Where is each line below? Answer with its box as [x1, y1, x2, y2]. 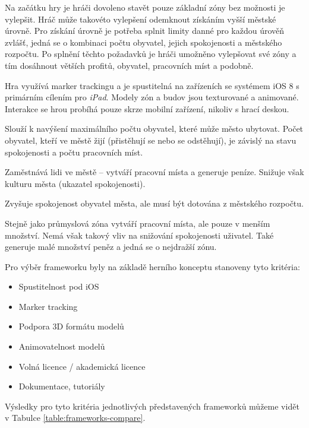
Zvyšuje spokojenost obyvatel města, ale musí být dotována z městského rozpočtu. [5, 197, 304, 210]
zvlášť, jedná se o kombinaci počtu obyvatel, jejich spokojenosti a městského [5, 36, 282, 48]
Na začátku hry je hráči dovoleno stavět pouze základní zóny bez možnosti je [5, 1, 285, 13]
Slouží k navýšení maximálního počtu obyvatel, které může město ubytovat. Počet [5, 122, 304, 135]
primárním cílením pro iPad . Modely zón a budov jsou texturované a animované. [5, 91, 299, 103]
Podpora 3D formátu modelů [18, 320, 124, 332]
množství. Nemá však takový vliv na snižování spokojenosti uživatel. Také [5, 229, 274, 241]
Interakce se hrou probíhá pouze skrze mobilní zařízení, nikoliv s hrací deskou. [5, 102, 289, 115]
